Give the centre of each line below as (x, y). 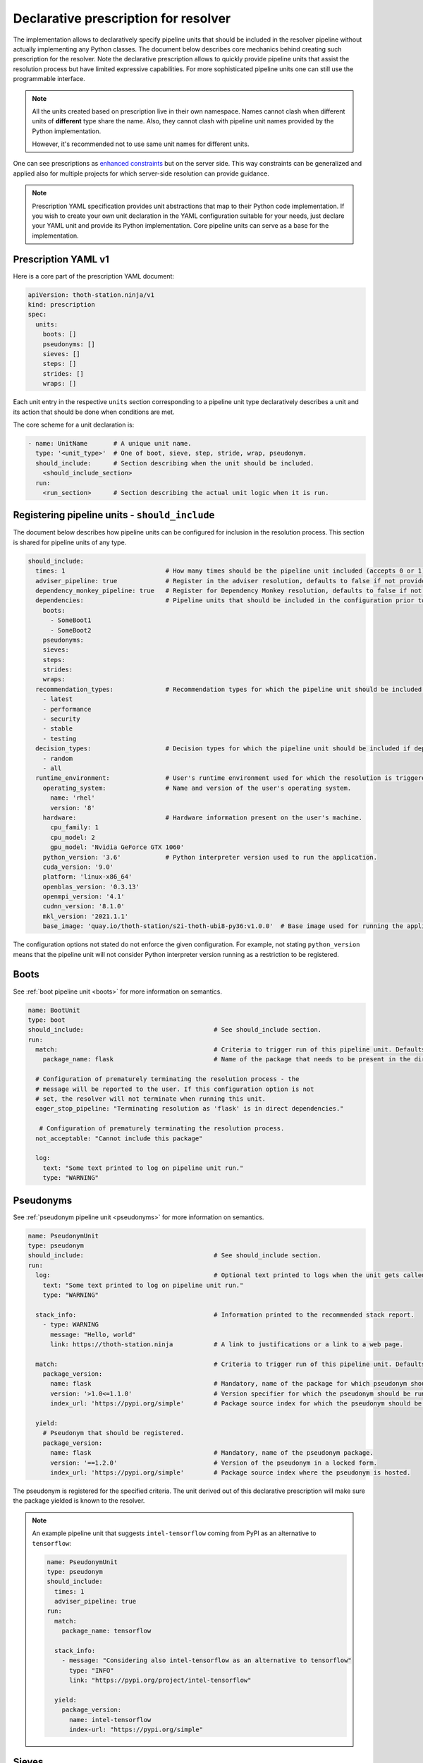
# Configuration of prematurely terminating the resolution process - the (167, 1079)
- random (58, 758)
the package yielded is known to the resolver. (79, 1501)
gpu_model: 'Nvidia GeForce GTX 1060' (117, 847)
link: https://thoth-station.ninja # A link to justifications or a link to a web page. (227, 1344)
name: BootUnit (54, 1010)
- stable (58, 729)
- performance (67, 709)
